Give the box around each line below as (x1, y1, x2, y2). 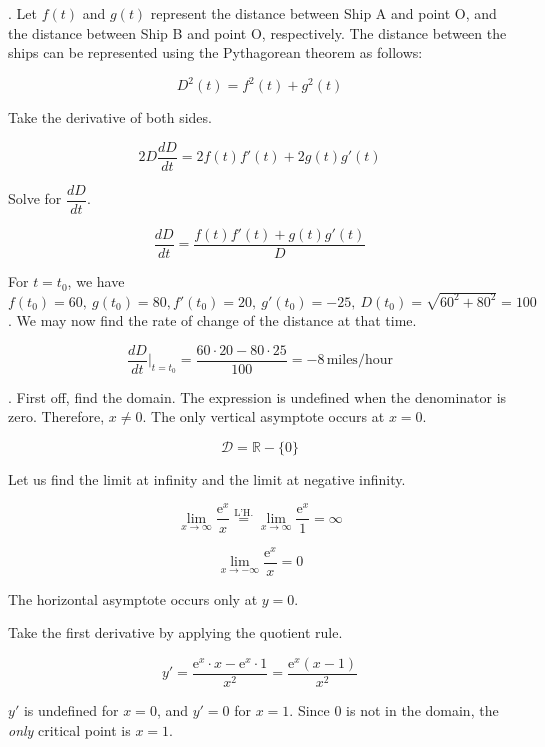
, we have (67, 271, 125, 292)
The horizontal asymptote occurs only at (8, 588, 258, 609)
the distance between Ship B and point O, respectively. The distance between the (8, 22, 507, 43)
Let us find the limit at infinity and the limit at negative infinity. (8, 468, 406, 489)
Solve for (8, 188, 62, 209)
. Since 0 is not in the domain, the (289, 699, 499, 720)
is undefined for (23, 699, 119, 720)
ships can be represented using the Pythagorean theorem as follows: (8, 42, 423, 63)
